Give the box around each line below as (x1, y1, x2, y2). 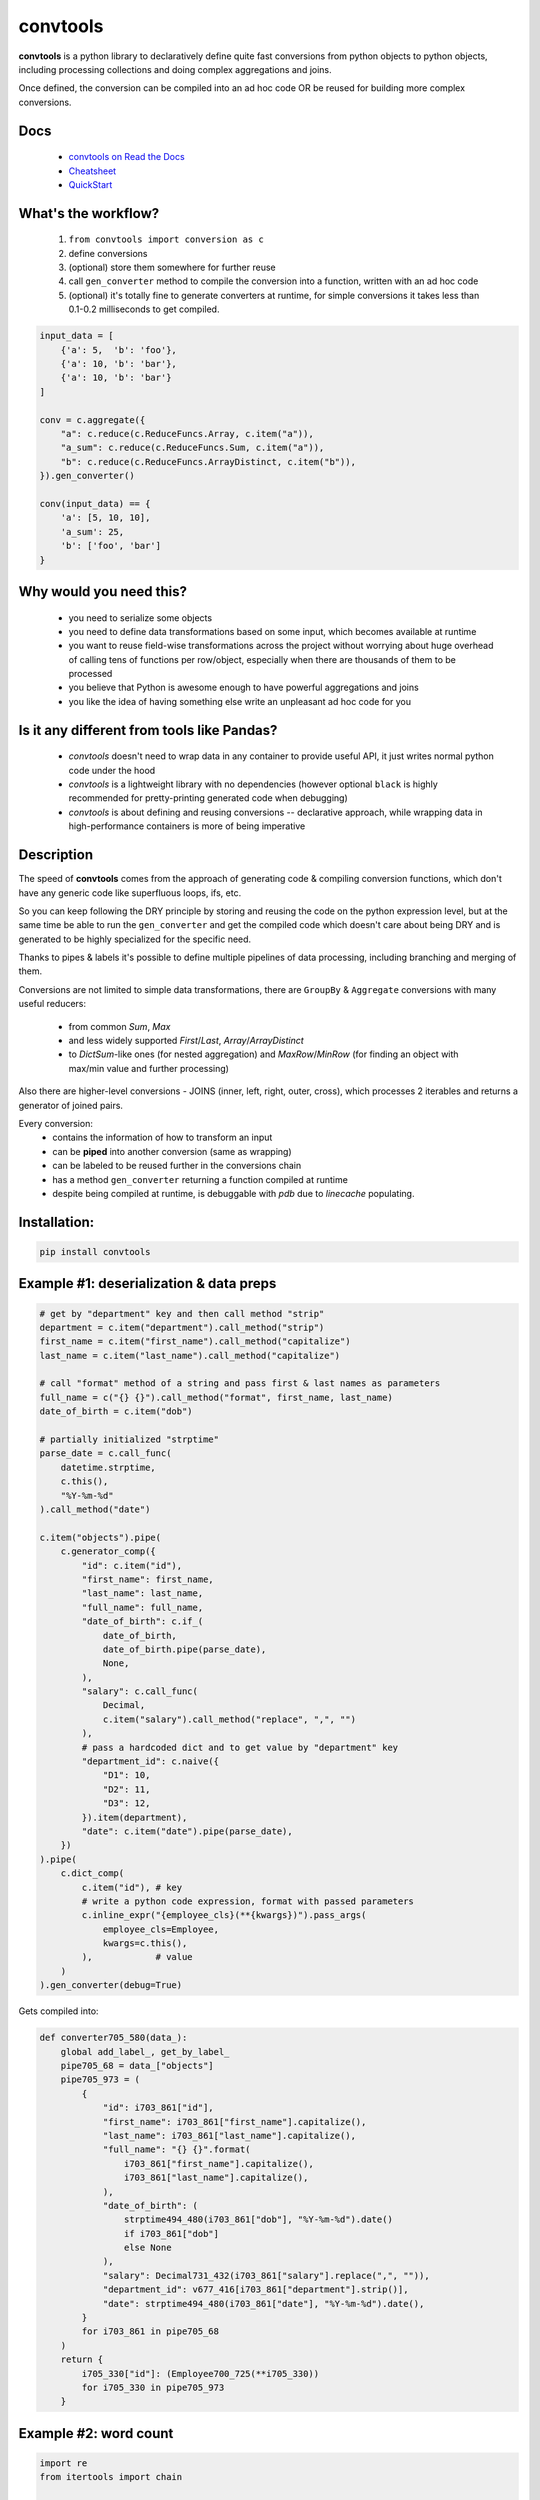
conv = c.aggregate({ (39, 414, 146, 425)
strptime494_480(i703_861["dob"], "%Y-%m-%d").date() (123, 2214, 394, 2225)
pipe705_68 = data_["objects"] (60, 2060, 214, 2072)
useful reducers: (18, 998, 87, 1010)
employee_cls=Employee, (102, 1923, 220, 1935)
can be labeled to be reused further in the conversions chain (52, 1160, 302, 1172)
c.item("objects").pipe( (39, 1531, 162, 1543)
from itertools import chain (39, 2471, 183, 2483)
